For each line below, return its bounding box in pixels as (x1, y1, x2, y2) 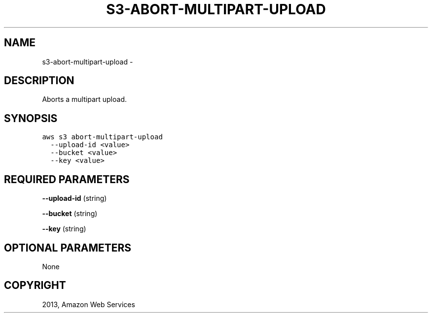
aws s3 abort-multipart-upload (42, 133, 163, 141)
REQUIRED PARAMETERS (4, 173, 130, 186)
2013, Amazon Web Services (42, 300, 135, 309)
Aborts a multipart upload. (42, 95, 127, 104)
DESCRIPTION (4, 74, 74, 87)
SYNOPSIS (4, 112, 58, 125)
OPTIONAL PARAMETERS (4, 241, 132, 254)
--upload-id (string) (42, 194, 107, 203)
